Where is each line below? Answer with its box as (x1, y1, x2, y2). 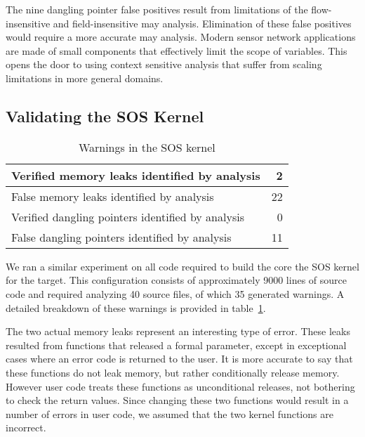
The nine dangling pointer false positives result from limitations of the (6, 2, 308, 16)
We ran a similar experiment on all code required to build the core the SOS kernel (6, 259, 359, 273)
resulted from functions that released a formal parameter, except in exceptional (6, 337, 347, 352)
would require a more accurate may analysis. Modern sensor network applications (6, 30, 356, 44)
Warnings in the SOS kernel (78, 138, 215, 155)
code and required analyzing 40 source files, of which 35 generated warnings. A (6, 286, 345, 301)
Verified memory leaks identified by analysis (11, 167, 260, 183)
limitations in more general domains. (6, 70, 164, 85)
